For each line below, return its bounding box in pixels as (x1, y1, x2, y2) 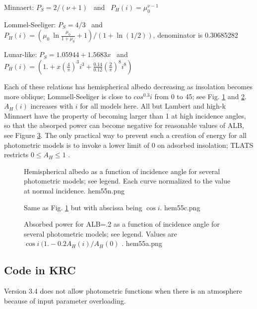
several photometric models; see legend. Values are (24, 228, 177, 239)
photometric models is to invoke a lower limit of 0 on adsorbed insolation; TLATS (4, 139, 254, 150)
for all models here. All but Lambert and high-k (80, 101, 226, 111)
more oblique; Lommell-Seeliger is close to (4, 91, 131, 101)
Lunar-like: (4, 49, 37, 60)
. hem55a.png (122, 238, 162, 248)
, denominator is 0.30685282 (153, 30, 238, 40)
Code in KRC (4, 262, 76, 278)
